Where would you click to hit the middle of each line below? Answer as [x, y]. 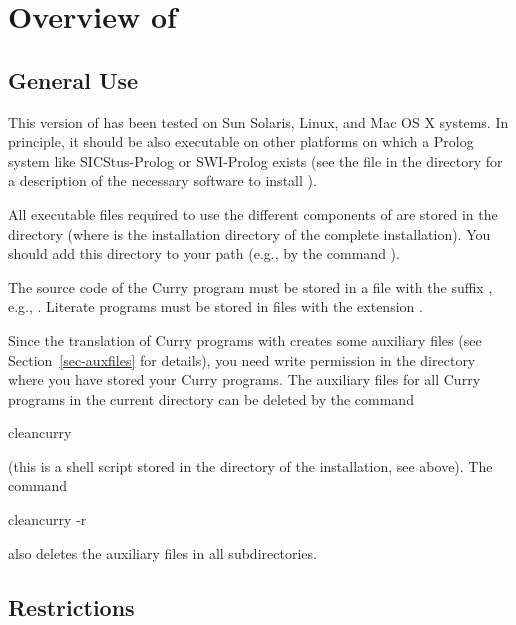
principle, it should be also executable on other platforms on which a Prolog [241, 141]
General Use [73, 79]
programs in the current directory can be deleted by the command [211, 398]
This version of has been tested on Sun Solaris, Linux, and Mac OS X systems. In [258, 121]
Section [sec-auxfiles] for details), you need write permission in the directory [242, 359]
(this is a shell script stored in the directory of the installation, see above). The [250, 465]
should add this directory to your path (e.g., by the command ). [204, 253]
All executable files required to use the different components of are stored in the [253, 213]
